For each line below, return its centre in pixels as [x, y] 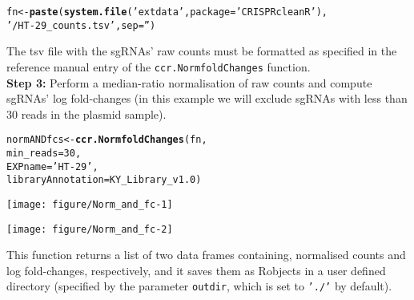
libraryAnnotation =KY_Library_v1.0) [104, 180]
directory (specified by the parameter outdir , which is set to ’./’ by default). [199, 286]
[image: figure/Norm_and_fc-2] [90, 229]
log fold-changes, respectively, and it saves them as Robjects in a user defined [196, 270]
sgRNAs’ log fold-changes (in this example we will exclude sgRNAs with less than [207, 98]
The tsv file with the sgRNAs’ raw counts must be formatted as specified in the [202, 51]
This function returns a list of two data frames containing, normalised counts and [206, 255]
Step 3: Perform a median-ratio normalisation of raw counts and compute [189, 82]
